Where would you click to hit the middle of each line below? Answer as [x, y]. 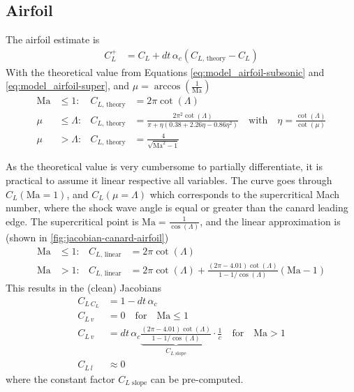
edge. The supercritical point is [72, 221]
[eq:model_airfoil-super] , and [68, 85]
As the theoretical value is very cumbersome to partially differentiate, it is [164, 166]
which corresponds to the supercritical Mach [245, 194]
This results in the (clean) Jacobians [83, 287]
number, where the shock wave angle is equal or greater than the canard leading [177, 208]
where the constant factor [60, 378]
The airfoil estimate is [53, 39]
